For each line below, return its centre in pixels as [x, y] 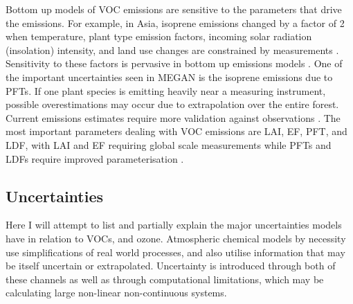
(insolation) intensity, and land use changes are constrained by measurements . [172, 50]
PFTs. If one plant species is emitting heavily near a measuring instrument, [166, 90]
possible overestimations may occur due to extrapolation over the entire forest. [172, 104]
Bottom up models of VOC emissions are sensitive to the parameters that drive [174, 9]
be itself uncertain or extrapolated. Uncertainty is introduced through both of [171, 266]
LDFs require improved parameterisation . [95, 158]
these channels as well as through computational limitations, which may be [165, 279]
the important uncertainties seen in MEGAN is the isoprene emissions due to [169, 77]
